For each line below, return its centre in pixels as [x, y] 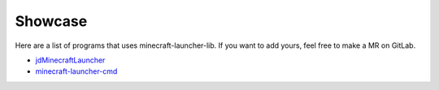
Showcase [51, 21]
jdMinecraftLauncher [70, 60]
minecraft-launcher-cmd [76, 71]
